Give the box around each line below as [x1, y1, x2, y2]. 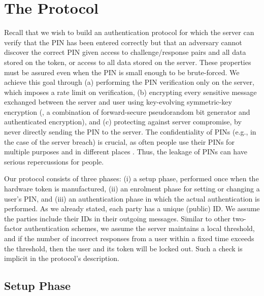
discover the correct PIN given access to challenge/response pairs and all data [4, 47, 246, 57]
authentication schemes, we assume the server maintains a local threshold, [24, 223, 255, 234]
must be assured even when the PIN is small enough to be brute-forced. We [4, 67, 240, 77]
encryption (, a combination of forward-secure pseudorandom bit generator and [4, 106, 250, 117]
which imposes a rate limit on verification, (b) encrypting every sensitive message [4, 86, 257, 97]
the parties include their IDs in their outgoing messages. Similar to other [4, 213, 230, 223]
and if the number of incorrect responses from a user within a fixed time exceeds [4, 233, 254, 243]
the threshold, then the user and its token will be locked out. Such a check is [4, 243, 243, 253]
